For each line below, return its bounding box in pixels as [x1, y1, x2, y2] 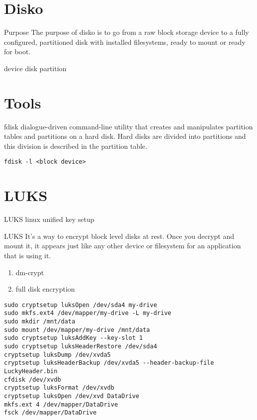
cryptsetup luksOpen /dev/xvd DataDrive [4, 392, 140, 400]
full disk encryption [15, 284, 75, 294]
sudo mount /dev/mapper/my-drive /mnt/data [4, 326, 150, 333]
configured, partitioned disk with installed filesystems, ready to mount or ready [4, 36, 246, 47]
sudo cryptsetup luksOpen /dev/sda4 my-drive [4, 301, 157, 309]
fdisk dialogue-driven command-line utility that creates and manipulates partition [4, 121, 253, 131]
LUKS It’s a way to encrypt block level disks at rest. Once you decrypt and [4, 230, 234, 241]
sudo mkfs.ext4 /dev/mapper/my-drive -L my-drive [4, 310, 171, 317]
